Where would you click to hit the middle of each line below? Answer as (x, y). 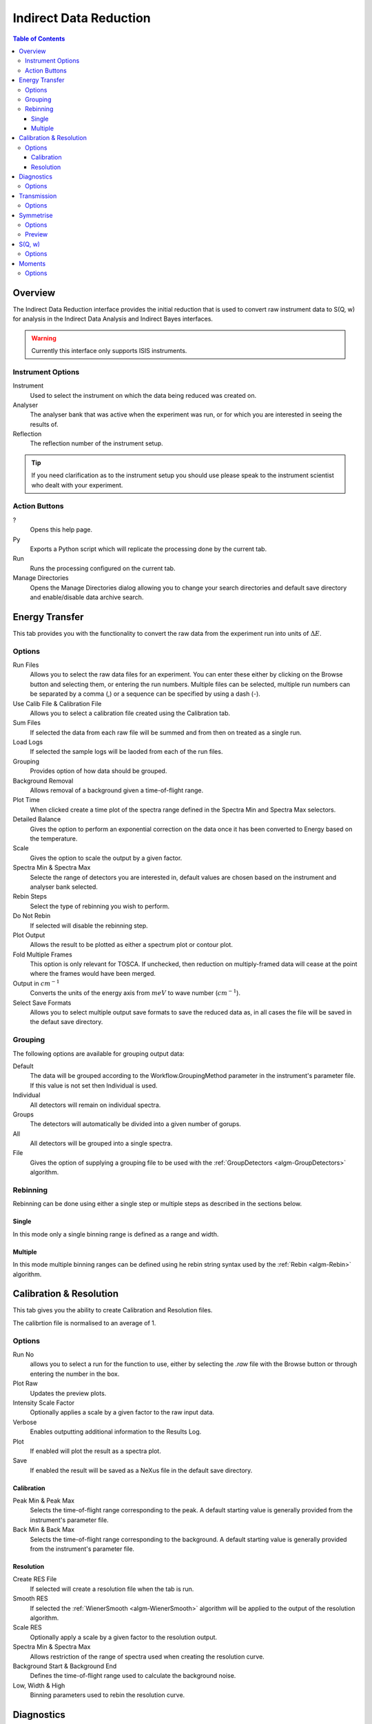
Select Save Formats (42, 1003)
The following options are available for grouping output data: (99, 1053)
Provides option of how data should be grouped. (99, 771)
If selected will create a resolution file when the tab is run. (112, 1589)
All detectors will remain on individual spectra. (95, 1105)
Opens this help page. (61, 530)
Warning (44, 338)
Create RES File (35, 1579)
